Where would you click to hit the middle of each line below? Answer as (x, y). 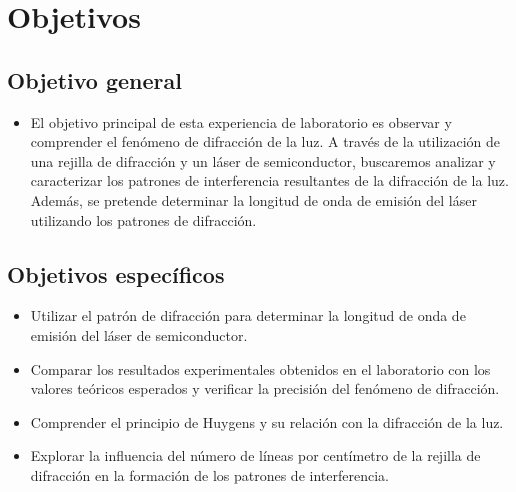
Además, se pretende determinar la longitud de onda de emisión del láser (253, 199)
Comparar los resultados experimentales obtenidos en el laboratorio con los (260, 368)
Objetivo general (94, 79)
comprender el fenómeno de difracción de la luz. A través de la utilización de (265, 141)
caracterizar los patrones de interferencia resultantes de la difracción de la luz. (269, 180)
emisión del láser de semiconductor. (139, 334)
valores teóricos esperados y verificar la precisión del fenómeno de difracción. (265, 388)
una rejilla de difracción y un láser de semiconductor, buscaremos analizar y (263, 160)
